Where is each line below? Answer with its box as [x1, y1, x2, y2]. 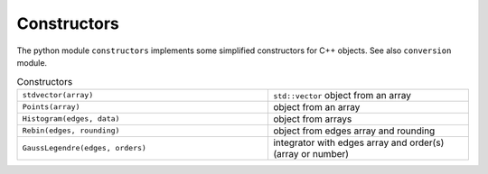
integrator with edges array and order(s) [272, 136, 445, 149]
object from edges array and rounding [272, 124, 436, 137]
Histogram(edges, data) [22, 114, 120, 124]
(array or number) [272, 147, 350, 160]
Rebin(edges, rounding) [22, 126, 120, 135]
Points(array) [22, 102, 80, 112]
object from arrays [272, 113, 352, 125]
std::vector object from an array [272, 88, 411, 101]
